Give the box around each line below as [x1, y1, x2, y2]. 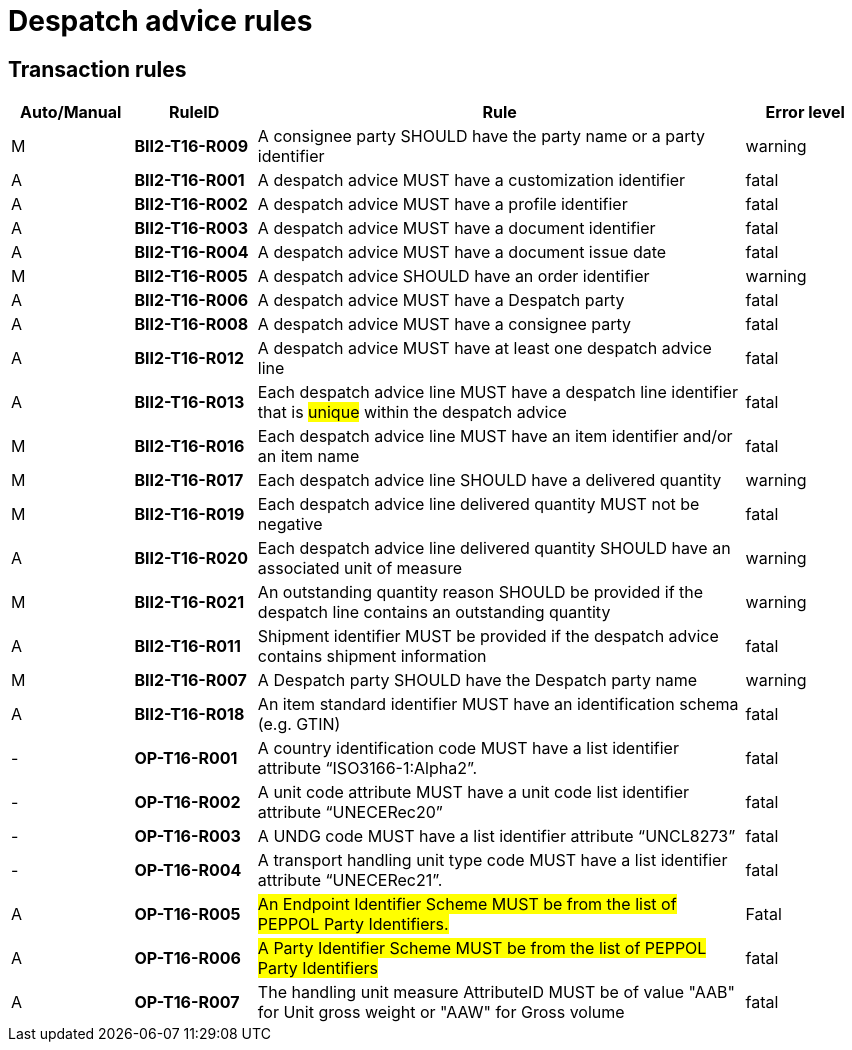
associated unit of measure [257, 558, 463, 579]
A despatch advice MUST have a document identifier [257, 218, 656, 239]
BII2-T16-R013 [134, 392, 245, 413]
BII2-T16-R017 [134, 470, 244, 491]
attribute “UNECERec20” [257, 802, 443, 823]
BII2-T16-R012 [134, 348, 245, 369]
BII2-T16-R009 [134, 136, 249, 157]
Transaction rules [8, 56, 187, 82]
